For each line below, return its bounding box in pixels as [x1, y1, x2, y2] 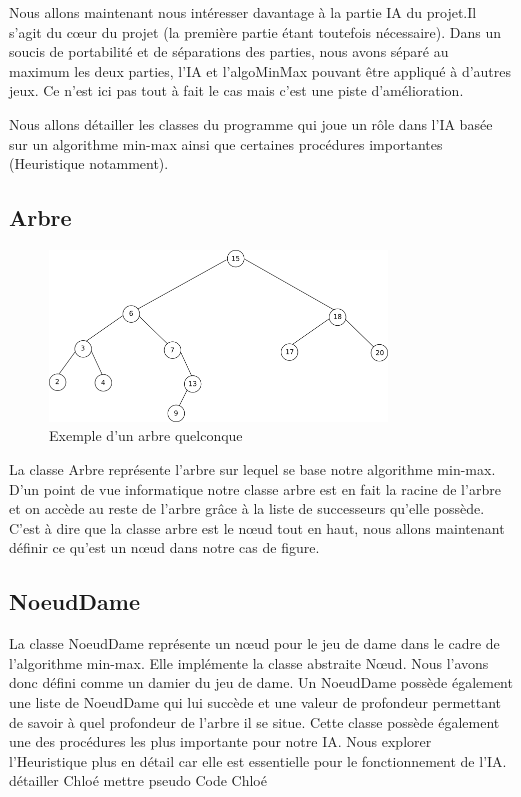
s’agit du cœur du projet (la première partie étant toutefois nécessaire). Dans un [9, 21, 501, 42]
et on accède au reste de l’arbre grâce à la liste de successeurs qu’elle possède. [9, 498, 485, 519]
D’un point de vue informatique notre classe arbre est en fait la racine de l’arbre [9, 478, 501, 499]
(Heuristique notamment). [9, 153, 169, 174]
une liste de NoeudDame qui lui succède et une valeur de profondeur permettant [9, 691, 502, 712]
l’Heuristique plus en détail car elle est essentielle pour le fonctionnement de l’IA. [9, 750, 507, 771]
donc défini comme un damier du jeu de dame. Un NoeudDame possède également [9, 672, 513, 693]
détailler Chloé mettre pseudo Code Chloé [9, 770, 267, 791]
